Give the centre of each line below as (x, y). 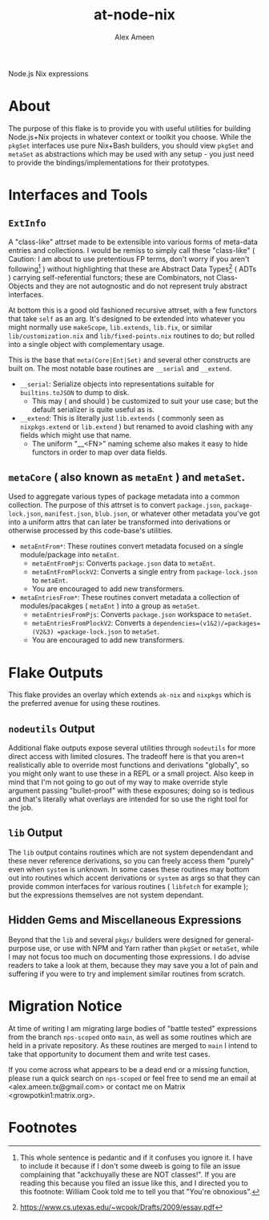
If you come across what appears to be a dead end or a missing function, (129, 1069)
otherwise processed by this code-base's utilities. (91, 531)
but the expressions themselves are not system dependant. (106, 895)
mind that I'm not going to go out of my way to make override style (118, 782)
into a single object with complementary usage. (86, 344)
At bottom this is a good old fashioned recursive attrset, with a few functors (133, 310)
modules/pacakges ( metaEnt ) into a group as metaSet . (110, 606)
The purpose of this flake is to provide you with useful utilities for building (130, 128)
